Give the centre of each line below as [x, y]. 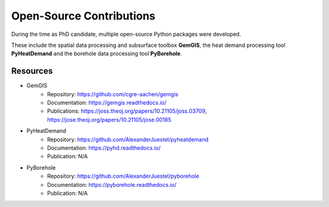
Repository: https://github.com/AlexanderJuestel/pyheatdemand [128, 139]
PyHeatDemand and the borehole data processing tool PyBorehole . [97, 54]
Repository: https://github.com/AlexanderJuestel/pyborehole [123, 176]
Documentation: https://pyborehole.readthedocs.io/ [112, 184]
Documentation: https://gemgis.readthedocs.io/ [107, 103]
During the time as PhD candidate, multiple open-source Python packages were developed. [126, 34]
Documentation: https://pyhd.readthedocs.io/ [104, 148]
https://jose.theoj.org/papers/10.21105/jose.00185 [109, 119]
